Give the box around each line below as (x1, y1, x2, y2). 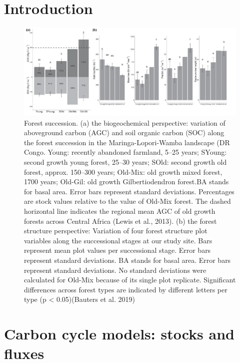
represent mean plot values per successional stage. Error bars (24, 245, 211, 255)
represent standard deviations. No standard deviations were (24, 264, 206, 275)
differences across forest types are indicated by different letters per (24, 284, 227, 294)
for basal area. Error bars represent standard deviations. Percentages (24, 186, 234, 196)
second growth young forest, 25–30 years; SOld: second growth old (24, 157, 227, 167)
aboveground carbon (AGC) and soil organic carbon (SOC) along (24, 127, 224, 138)
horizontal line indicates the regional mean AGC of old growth (24, 206, 215, 216)
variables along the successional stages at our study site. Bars (24, 235, 212, 245)
